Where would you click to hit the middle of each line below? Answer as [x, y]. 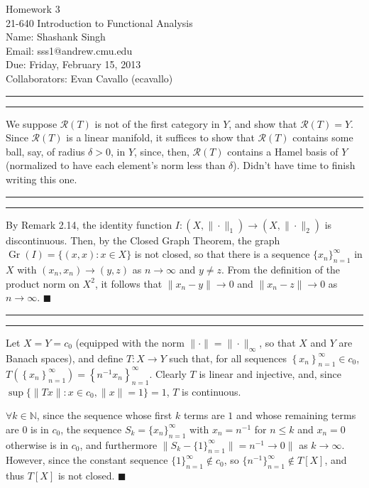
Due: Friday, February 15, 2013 [73, 64]
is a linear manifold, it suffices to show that [160, 137]
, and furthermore [119, 444]
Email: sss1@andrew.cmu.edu [69, 50]
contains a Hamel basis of [283, 151]
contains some [323, 137]
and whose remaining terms [296, 415]
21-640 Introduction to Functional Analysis [99, 22]
